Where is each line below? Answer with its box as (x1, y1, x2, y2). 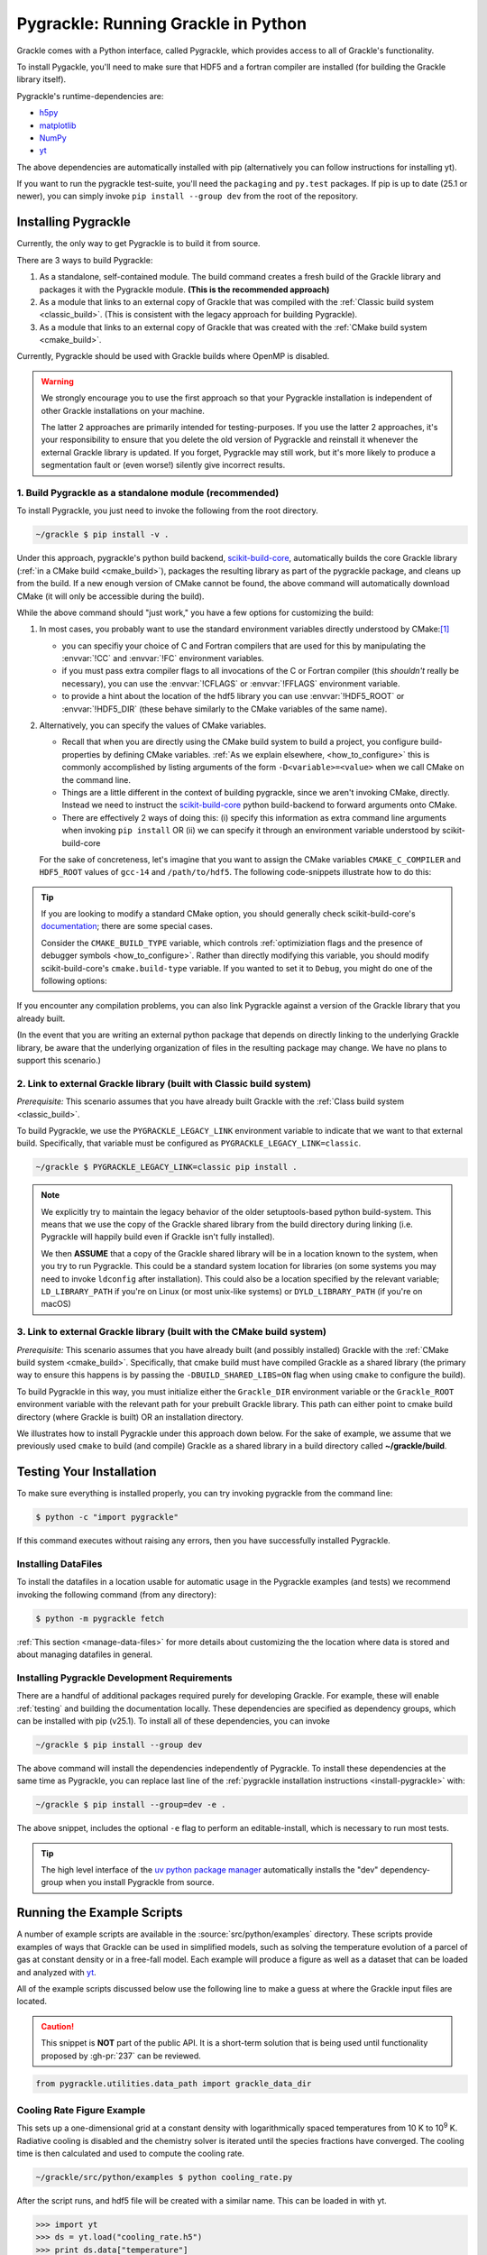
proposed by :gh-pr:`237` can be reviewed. (41, 2050, 202, 2061)
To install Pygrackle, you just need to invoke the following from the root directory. (16, 505, 319, 516)
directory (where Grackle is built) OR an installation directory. (16, 1412, 243, 1422)
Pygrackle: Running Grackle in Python (16, 14, 307, 33)
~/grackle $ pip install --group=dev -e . (35, 1799, 226, 1810)
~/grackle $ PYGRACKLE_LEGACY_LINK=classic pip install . (35, 1162, 298, 1173)
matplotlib (39, 120, 77, 131)
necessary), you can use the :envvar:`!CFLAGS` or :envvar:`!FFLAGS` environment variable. (61, 677, 400, 689)
